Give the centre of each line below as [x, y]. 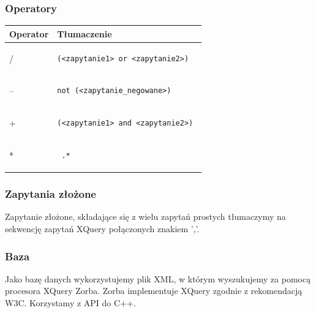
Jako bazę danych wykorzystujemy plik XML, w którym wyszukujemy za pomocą [158, 278]
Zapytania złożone [51, 194]
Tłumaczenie [85, 33]
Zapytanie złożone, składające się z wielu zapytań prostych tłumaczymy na [145, 217]
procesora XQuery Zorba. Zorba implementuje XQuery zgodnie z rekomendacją [154, 291]
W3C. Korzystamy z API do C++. [70, 303]
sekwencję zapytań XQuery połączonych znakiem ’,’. [102, 228]
